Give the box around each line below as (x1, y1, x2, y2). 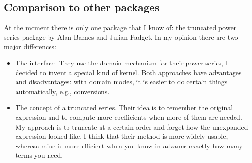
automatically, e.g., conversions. (15, 86, 110, 96)
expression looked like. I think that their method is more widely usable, (15, 131, 228, 141)
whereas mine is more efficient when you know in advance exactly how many (15, 140, 243, 150)
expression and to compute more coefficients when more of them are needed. (15, 112, 242, 122)
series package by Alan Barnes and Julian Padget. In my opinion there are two (4, 32, 238, 42)
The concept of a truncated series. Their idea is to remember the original (15, 102, 233, 113)
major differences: (4, 41, 56, 51)
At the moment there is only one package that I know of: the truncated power (4, 22, 236, 33)
